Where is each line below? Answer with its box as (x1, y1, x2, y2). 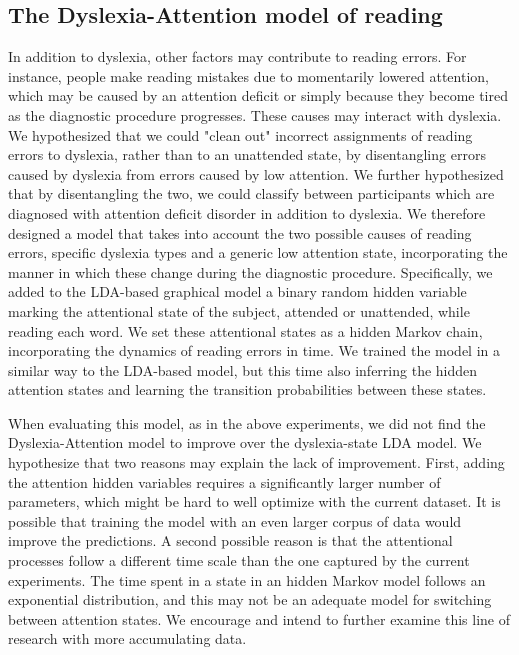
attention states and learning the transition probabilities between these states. (8, 379, 487, 400)
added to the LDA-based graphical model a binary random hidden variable (8, 281, 467, 302)
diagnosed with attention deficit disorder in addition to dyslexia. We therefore (8, 202, 486, 223)
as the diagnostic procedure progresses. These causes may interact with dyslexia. (8, 104, 502, 125)
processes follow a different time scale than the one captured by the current (8, 550, 470, 571)
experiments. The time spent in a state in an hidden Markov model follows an (8, 569, 486, 590)
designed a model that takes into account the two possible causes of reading (8, 222, 472, 243)
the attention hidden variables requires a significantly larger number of (8, 471, 441, 492)
